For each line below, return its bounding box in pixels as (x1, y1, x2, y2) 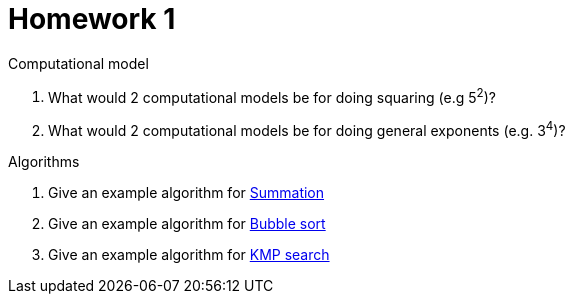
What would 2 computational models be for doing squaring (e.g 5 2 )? (48, 85, 496, 106)
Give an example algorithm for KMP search (48, 246, 330, 264)
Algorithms (8, 153, 80, 171)
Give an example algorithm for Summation (48, 184, 325, 202)
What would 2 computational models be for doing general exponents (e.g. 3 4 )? (48, 119, 566, 140)
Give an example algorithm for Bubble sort (48, 215, 326, 233)
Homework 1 (8, 2, 176, 36)
